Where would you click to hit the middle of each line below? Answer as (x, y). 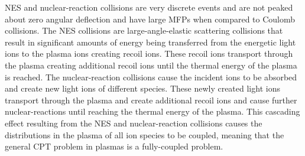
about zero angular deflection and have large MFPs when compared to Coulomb (150, 19)
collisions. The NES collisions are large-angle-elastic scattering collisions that (144, 30)
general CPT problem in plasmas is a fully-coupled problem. (114, 146)
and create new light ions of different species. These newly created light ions (142, 88)
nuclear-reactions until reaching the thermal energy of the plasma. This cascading (152, 111)
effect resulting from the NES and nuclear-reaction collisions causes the (134, 123)
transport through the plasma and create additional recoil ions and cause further (151, 100)
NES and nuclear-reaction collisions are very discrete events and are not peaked (149, 7)
